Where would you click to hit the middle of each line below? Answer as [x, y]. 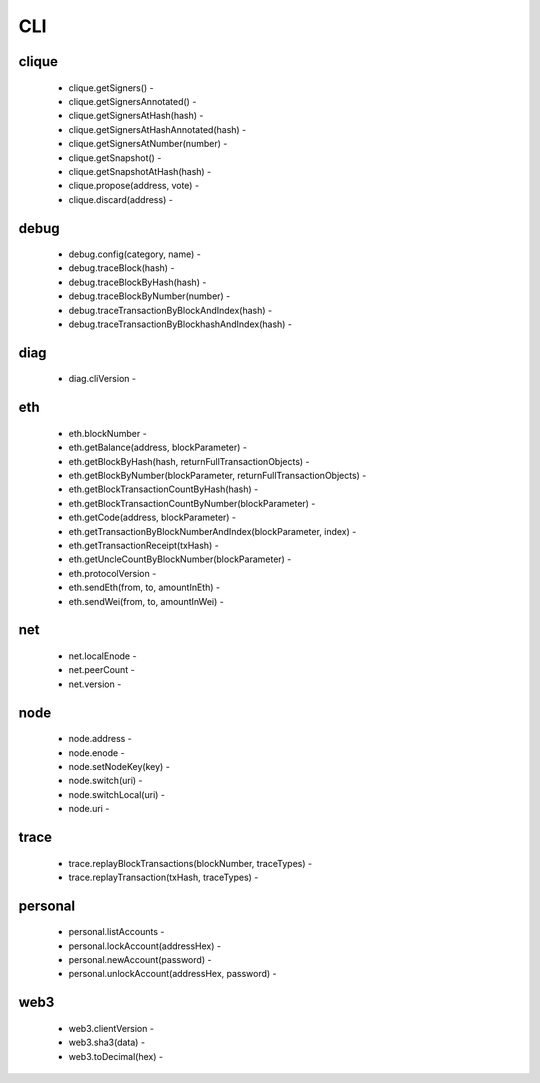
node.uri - [89, 809]
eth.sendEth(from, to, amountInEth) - [144, 587]
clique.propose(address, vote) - [134, 186]
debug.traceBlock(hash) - [121, 268]
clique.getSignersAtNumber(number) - [148, 144]
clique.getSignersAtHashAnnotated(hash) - [157, 129]
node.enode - [96, 752]
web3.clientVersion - [111, 1028]
